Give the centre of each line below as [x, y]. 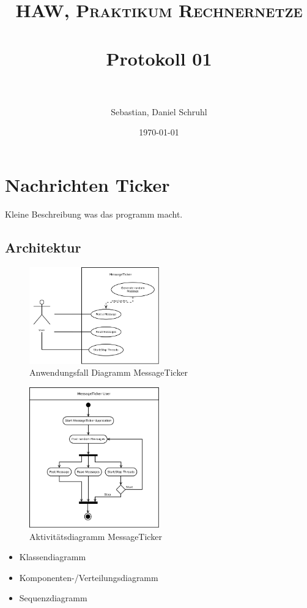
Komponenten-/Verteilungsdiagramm [89, 577]
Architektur [43, 247]
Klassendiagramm [53, 557]
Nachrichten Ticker [87, 184]
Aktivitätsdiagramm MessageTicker [96, 536]
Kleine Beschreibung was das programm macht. [94, 214]
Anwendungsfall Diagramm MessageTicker [109, 372]
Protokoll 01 [159, 58]
